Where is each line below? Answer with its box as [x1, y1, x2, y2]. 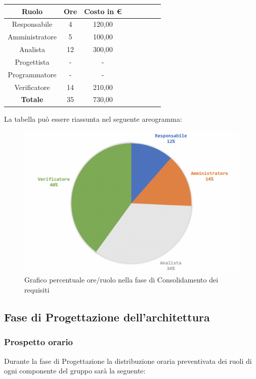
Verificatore [14, 81, 50, 92]
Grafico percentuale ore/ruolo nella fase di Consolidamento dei [24, 274, 219, 285]
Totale [21, 94, 44, 105]
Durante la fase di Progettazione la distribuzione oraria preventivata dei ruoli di [4, 355, 252, 366]
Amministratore [8, 31, 57, 42]
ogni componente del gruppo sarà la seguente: [4, 365, 146, 376]
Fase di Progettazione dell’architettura [4, 309, 210, 324]
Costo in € [84, 6, 122, 16]
